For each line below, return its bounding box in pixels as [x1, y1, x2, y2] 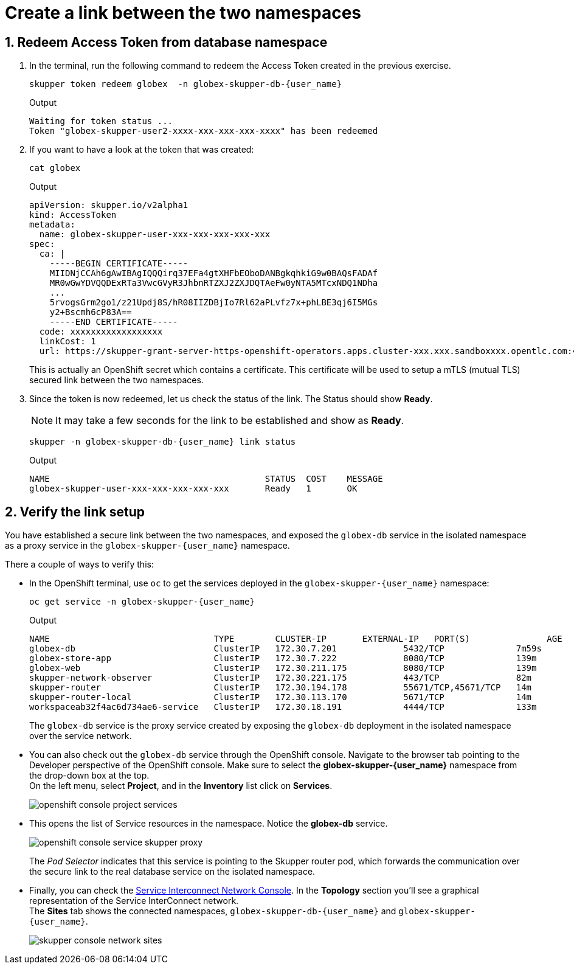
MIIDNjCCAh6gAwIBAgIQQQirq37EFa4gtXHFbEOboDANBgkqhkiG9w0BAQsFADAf [49, 268, 378, 279]
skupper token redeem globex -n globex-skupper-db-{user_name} [29, 79, 342, 89]
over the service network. [29, 731, 132, 742]
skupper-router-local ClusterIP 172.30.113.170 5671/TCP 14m [29, 692, 532, 703]
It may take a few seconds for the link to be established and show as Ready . [55, 414, 404, 427]
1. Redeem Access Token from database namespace [5, 34, 328, 50]
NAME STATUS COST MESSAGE [29, 474, 383, 484]
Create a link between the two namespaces [5, 2, 362, 23]
